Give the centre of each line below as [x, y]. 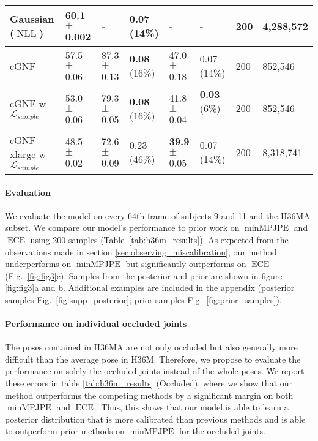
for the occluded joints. [222, 431]
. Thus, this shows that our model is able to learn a [192, 407]
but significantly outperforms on [186, 264]
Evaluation [28, 192]
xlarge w [28, 154]
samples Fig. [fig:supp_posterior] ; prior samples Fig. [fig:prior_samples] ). [143, 299]
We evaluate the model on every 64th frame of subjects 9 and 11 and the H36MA [157, 215]
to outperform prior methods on [65, 431]
